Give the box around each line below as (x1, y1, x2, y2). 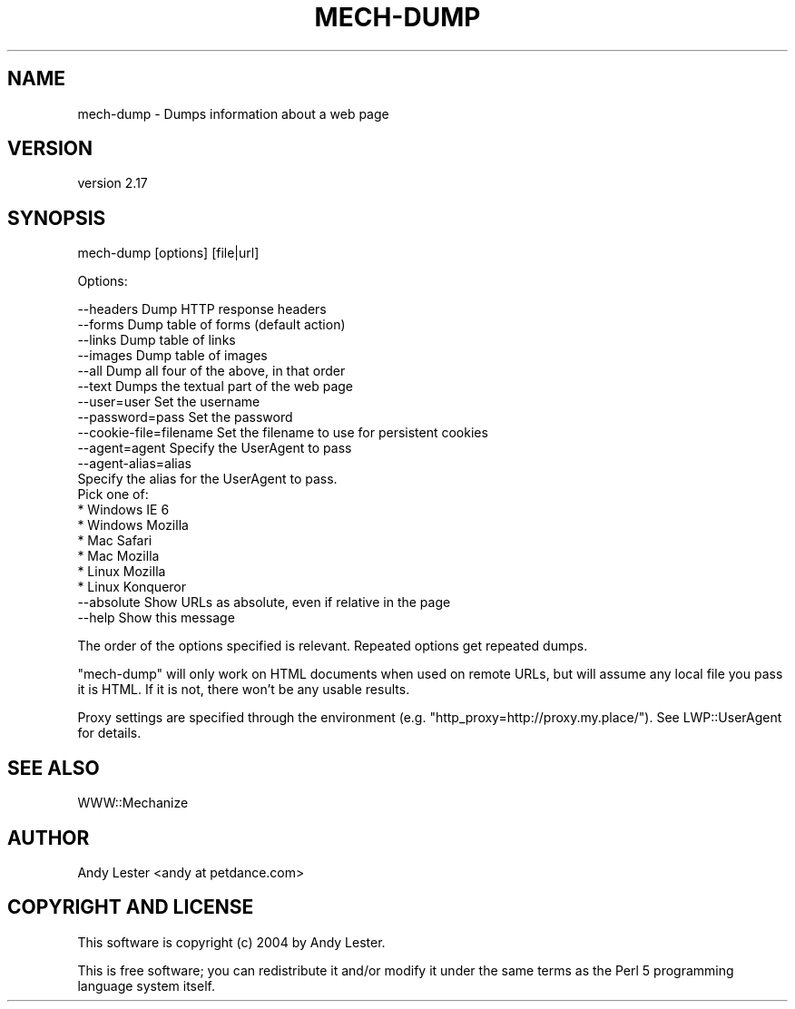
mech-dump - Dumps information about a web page (77, 105, 389, 122)
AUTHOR (7, 826, 90, 849)
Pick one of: (77, 486, 149, 503)
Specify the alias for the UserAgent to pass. (77, 471, 338, 487)
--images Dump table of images (77, 348, 268, 364)
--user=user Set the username (77, 394, 260, 410)
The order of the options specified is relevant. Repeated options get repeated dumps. (77, 638, 588, 654)
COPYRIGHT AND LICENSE (7, 896, 254, 919)
